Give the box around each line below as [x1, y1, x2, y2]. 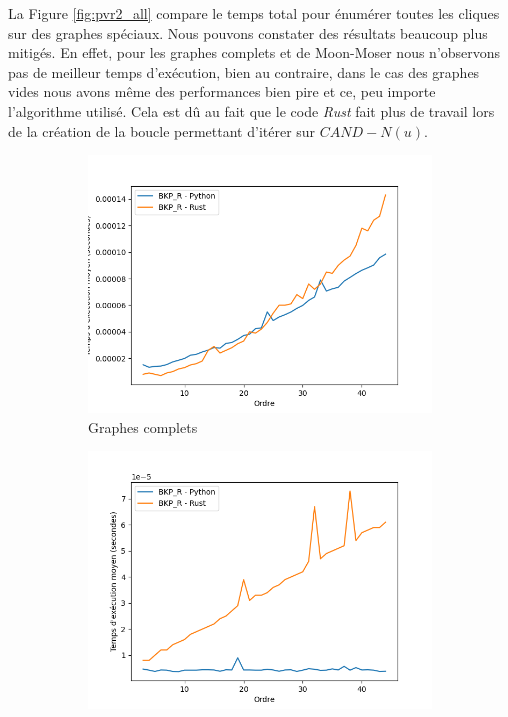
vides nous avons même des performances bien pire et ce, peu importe [8, 81, 436, 102]
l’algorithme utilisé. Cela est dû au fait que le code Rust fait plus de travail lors [8, 100, 495, 121]
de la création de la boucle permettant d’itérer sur [8, 120, 316, 141]
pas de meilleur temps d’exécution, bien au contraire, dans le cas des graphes [8, 61, 480, 82]
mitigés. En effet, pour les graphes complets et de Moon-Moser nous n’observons [8, 42, 501, 63]
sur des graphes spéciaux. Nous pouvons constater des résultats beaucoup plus [8, 22, 488, 43]
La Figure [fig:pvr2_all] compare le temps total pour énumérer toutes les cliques [8, 3, 500, 23]
